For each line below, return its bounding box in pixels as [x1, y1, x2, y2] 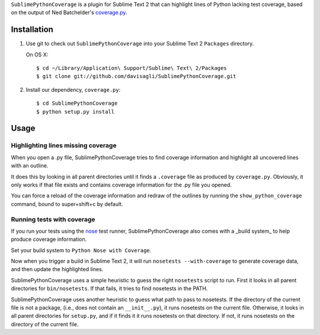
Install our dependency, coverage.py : [25, 86, 121, 93]
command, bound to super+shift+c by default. [11, 200, 124, 207]
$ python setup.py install [36, 108, 115, 115]
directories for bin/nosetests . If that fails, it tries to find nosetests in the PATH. [11, 285, 208, 292]
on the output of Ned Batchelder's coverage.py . [11, 9, 127, 16]
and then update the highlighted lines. [11, 266, 104, 273]
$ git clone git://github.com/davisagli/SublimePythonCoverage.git [36, 73, 236, 80]
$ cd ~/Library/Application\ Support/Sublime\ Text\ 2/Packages [36, 65, 228, 72]
